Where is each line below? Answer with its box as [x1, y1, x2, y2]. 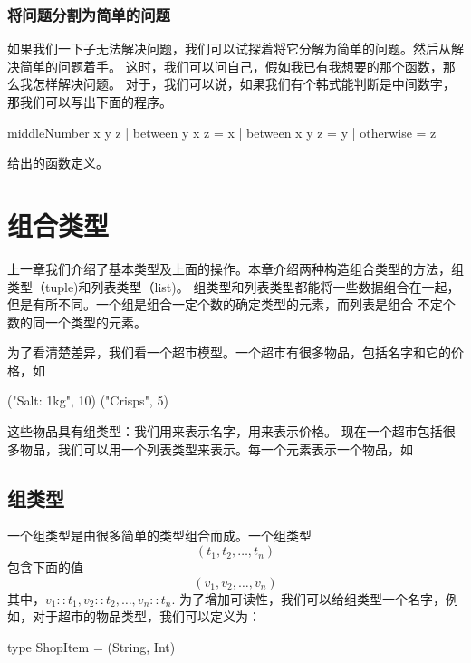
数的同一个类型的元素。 [7, 312, 147, 331]
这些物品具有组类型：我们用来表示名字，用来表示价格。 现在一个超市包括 [7, 422, 443, 441]
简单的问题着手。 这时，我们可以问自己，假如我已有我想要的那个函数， [19, 56, 443, 75]
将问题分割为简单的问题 [7, 3, 170, 25]
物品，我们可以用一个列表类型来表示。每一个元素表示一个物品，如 [19, 439, 413, 458]
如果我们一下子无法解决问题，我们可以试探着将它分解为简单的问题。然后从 [7, 39, 451, 58]
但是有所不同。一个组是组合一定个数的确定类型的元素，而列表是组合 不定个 [7, 295, 456, 314]
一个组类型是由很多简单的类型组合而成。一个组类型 [7, 526, 312, 545]
